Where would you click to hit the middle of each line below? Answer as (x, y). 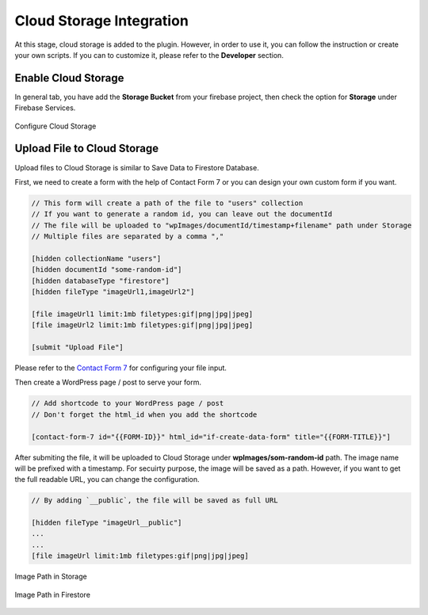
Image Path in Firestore (53, 594)
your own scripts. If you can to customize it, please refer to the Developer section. (149, 55)
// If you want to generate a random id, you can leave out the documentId (182, 214)
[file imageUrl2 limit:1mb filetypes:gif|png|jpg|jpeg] (142, 325)
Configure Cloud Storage (55, 126)
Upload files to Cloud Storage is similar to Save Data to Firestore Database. (137, 167)
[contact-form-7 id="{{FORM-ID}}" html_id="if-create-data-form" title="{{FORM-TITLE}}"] (211, 437)
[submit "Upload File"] (78, 347)
